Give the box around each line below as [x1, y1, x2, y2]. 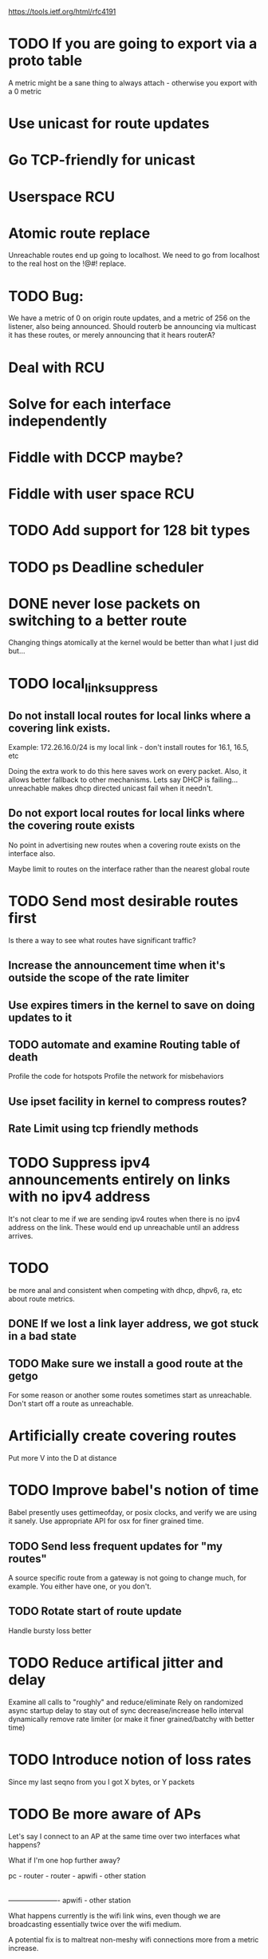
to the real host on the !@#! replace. [8, 259, 126, 268]
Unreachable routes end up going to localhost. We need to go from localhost [8, 251, 260, 260]
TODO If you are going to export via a [8, 35, 258, 53]
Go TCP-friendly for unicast [8, 151, 195, 169]
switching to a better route [8, 611, 187, 629]
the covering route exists [8, 819, 136, 833]
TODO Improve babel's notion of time [8, 1481, 259, 1500]
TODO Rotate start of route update [8, 1604, 182, 1618]
